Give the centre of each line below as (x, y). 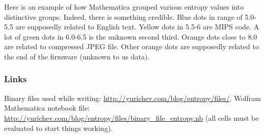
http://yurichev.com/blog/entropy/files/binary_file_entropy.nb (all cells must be (131, 117)
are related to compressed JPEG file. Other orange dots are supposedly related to (131, 46)
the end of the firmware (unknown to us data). (77, 56)
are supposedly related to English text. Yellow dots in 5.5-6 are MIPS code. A (137, 27)
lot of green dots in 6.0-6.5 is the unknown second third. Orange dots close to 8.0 (131, 36)
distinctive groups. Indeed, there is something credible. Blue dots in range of (123, 16)
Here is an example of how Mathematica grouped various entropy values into (124, 7)
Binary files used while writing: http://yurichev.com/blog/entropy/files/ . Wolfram (132, 98)
